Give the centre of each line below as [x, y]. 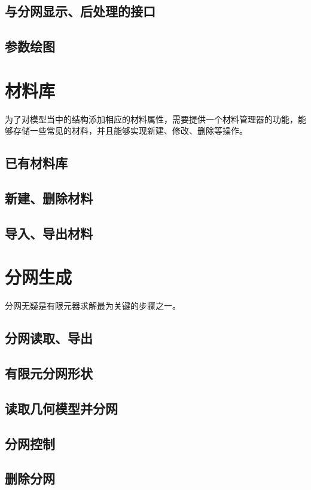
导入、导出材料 [49, 233]
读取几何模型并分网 [61, 408]
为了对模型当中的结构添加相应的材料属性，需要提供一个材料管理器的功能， [151, 119]
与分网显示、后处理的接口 [80, 11]
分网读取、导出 [49, 338]
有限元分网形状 [49, 373]
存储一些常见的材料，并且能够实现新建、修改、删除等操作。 [130, 131]
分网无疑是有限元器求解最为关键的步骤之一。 [93, 306]
